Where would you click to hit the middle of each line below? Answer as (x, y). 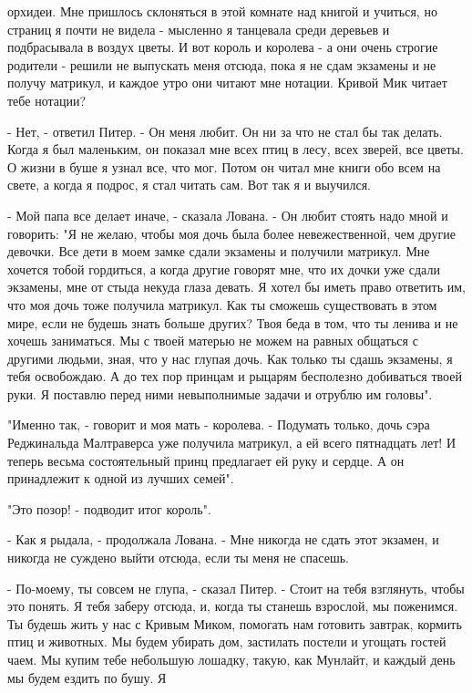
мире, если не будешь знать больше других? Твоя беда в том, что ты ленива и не (233, 322)
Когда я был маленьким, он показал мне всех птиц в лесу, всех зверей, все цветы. (236, 149)
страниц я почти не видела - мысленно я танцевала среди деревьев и (199, 29)
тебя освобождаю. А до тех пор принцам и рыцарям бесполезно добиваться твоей (235, 376)
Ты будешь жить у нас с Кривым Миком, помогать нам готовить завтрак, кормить (235, 623)
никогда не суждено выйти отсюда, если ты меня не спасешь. (178, 558)
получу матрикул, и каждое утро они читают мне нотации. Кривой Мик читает (227, 83)
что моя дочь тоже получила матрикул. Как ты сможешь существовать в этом (222, 304)
